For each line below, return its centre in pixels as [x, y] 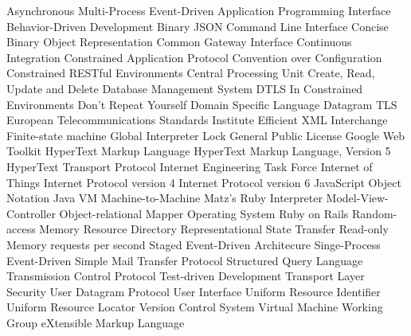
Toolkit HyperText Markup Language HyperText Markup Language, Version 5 [199, 151]
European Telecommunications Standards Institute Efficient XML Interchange [197, 120]
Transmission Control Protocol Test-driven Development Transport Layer [186, 276]
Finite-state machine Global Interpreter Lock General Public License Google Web [205, 135]
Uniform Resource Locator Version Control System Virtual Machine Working [195, 307]
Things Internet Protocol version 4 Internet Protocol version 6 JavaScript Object [204, 182]
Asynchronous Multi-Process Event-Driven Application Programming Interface [199, 10]
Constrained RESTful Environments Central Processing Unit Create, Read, [191, 73]
